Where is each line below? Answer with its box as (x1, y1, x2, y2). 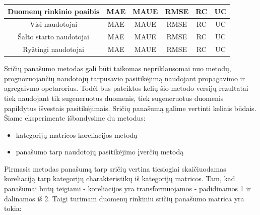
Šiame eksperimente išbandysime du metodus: (4, 113, 146, 123)
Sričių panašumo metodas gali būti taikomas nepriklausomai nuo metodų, (4, 63, 231, 74)
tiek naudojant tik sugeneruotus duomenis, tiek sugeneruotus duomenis (4, 92, 224, 103)
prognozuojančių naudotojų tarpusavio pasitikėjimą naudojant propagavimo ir (4, 73, 245, 83)
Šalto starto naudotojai (18, 31, 89, 42)
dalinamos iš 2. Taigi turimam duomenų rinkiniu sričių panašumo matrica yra (4, 193, 244, 203)
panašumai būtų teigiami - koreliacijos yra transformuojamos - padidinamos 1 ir (4, 183, 251, 194)
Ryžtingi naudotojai (23, 44, 84, 55)
